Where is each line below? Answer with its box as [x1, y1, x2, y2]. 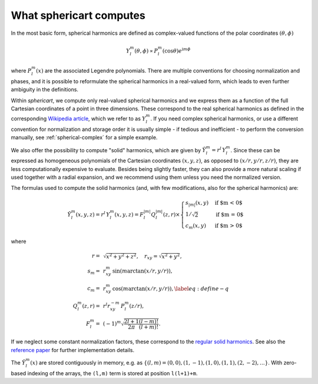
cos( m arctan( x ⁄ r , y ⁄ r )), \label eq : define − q [112, 285, 229, 292]
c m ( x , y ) [185, 222, 206, 230]
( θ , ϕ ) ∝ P [134, 47, 158, 54]
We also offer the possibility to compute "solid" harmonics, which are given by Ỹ [11, 146, 206, 153]
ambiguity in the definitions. [11, 86, 79, 93]
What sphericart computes [11, 9, 145, 22]
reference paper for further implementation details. [11, 346, 135, 353]
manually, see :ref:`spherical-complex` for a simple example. [11, 134, 158, 141]
